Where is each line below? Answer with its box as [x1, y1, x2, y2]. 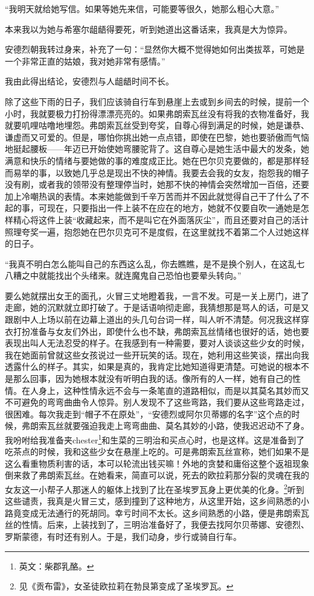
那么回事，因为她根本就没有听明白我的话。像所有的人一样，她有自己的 [13, 372, 292, 385]
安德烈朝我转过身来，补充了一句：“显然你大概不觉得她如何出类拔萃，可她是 [5, 43, 305, 55]
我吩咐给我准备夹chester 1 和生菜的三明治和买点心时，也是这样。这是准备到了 [5, 432, 305, 446]
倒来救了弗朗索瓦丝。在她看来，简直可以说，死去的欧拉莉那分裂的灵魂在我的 [5, 469, 309, 481]
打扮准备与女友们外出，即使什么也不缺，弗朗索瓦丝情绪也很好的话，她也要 [13, 325, 309, 337]
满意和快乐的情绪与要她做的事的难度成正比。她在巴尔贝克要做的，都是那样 [5, 154, 301, 166]
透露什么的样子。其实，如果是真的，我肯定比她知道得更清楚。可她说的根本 [5, 360, 301, 373]
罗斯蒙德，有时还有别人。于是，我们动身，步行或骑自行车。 [5, 530, 242, 543]
